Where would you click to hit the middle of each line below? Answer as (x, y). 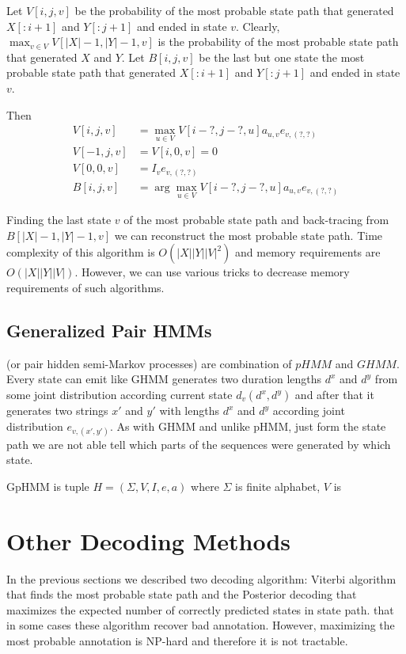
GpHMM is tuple (48, 486)
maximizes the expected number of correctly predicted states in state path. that (200, 609)
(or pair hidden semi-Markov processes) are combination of (149, 363)
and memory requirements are (308, 252)
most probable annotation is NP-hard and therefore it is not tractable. (177, 641)
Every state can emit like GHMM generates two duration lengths (164, 379)
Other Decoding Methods (148, 540)
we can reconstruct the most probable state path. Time (249, 235)
